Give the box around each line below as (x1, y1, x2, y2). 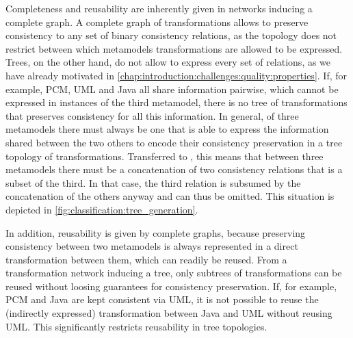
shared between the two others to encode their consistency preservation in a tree (5, 135, 343, 149)
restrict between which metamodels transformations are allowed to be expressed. (5, 41, 343, 55)
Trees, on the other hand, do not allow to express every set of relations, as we (5, 55, 331, 69)
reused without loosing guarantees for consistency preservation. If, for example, (5, 278, 337, 293)
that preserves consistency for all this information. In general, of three (5, 108, 299, 122)
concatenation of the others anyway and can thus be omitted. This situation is (5, 189, 335, 203)
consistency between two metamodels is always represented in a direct (5, 239, 298, 253)
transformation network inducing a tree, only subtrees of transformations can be (5, 265, 342, 280)
